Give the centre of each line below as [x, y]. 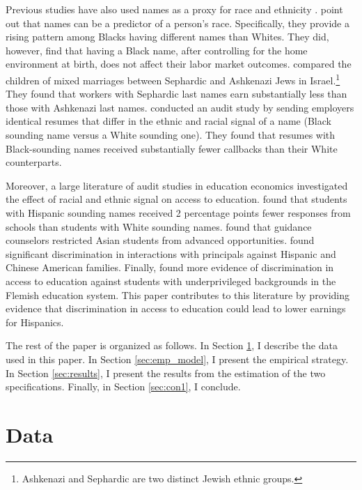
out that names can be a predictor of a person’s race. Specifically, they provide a [178, 23]
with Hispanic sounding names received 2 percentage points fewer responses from [178, 212]
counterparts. [34, 162]
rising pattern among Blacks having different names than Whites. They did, [167, 37]
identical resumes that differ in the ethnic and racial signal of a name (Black [168, 121]
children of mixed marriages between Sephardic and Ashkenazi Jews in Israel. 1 [173, 79]
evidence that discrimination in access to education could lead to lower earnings [176, 308]
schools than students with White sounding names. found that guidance [159, 226]
